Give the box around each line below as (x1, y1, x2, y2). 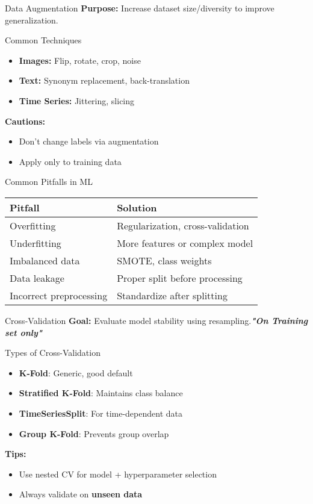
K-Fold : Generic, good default (19, 366, 133, 379)
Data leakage (10, 270, 64, 285)
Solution (117, 200, 157, 214)
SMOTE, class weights (117, 253, 212, 267)
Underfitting (10, 235, 61, 250)
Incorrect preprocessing (10, 288, 108, 302)
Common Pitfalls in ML (5, 175, 93, 188)
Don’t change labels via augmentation (19, 135, 159, 148)
